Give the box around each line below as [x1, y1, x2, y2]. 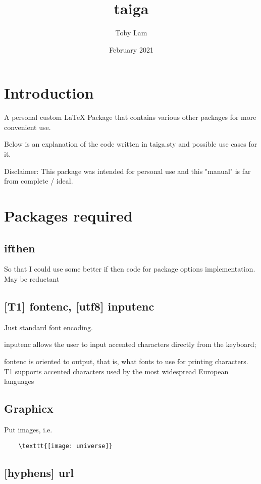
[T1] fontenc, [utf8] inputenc [4, 298, 154, 314]
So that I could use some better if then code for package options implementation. [4, 263, 255, 274]
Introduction [4, 82, 94, 103]
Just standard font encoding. [4, 322, 93, 332]
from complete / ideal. [4, 175, 73, 186]
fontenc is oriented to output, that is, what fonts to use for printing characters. [4, 356, 248, 366]
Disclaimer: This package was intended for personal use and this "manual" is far [4, 165, 251, 176]
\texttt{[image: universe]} [18, 442, 113, 450]
